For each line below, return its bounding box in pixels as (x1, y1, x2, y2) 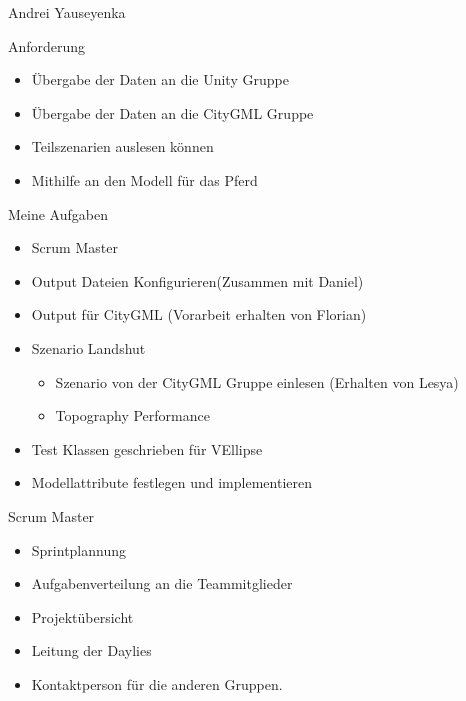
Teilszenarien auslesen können (31, 136, 214, 157)
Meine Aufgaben (8, 203, 108, 224)
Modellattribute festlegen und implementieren (31, 472, 312, 493)
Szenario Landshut (31, 337, 146, 358)
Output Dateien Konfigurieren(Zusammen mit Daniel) (31, 270, 364, 291)
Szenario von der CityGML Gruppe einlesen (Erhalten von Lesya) (55, 371, 459, 392)
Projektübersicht (31, 606, 134, 627)
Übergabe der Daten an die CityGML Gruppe (31, 102, 314, 123)
